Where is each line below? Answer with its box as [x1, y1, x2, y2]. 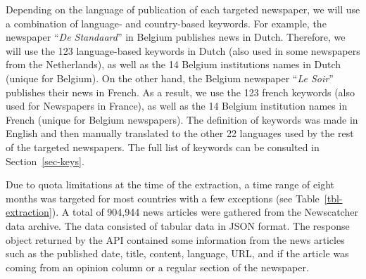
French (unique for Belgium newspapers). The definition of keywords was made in [6, 112, 358, 126]
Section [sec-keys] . [6, 153, 84, 168]
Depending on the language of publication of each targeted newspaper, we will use [6, 2, 360, 16]
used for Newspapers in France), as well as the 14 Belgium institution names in [6, 98, 348, 113]
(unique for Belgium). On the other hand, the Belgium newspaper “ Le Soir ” [6, 70, 334, 85]
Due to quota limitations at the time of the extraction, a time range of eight [6, 177, 334, 192]
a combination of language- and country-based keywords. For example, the [6, 15, 327, 30]
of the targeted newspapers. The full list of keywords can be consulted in [6, 139, 320, 154]
